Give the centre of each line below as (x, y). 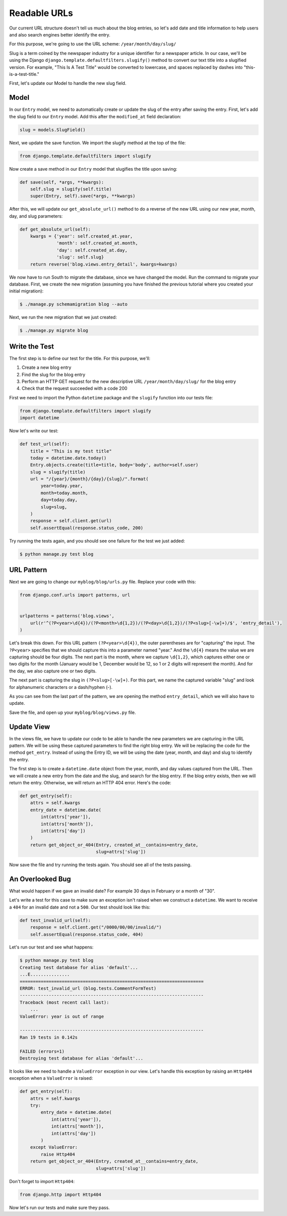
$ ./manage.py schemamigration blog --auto (74, 304)
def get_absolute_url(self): (55, 229)
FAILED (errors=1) (42, 1051)
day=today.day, (59, 500)
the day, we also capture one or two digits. (53, 671)
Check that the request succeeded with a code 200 (74, 388)
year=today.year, (62, 486)
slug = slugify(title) (58, 472)
